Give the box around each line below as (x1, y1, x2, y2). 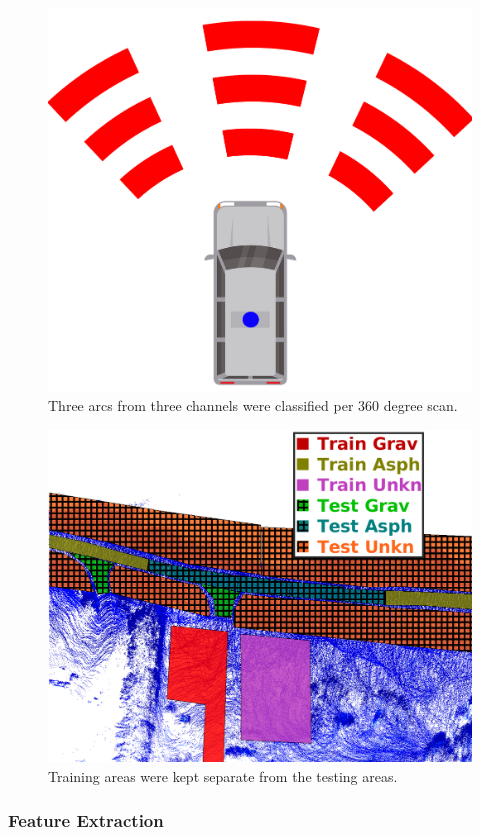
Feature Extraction (8, 808, 164, 833)
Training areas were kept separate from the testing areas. (48, 765, 398, 786)
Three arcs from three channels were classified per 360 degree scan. (48, 394, 458, 415)
